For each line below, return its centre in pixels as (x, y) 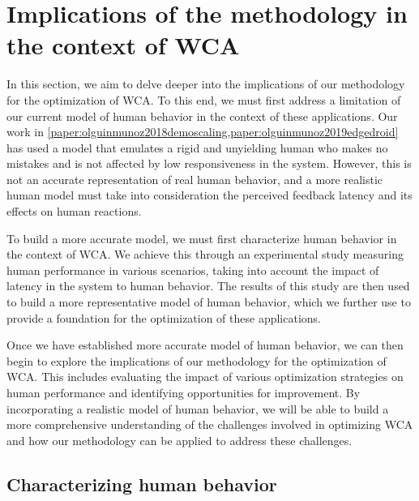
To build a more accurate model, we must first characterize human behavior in (202, 238)
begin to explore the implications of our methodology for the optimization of (197, 360)
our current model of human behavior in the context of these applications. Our (202, 116)
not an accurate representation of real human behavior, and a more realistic (195, 179)
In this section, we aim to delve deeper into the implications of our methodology (206, 84)
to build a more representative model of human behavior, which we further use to (209, 302)
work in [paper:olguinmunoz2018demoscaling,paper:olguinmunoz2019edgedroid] (203, 132)
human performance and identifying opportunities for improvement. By (184, 392)
